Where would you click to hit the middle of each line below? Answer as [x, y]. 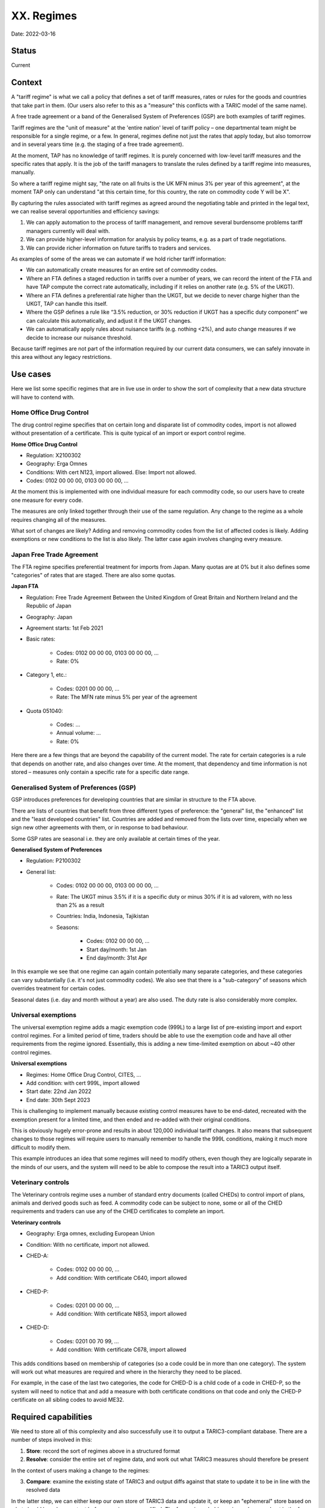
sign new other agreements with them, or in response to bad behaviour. [100, 828]
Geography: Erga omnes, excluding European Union [90, 1234]
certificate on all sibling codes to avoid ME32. [68, 1400]
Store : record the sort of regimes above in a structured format [103, 1451]
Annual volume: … [79, 733]
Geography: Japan [49, 617]
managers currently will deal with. [68, 231]
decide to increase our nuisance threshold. [79, 337]
